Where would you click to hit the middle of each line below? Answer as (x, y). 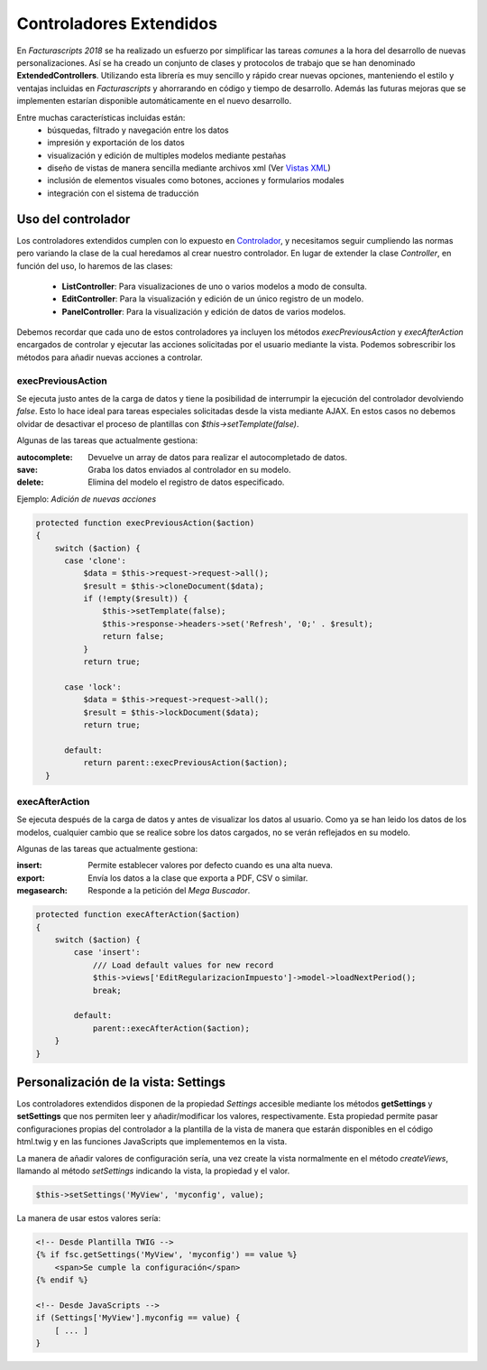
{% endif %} (62, 1280)
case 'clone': (95, 560)
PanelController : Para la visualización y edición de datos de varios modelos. (204, 311)
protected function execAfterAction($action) (138, 915)
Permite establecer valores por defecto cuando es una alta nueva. (211, 866)
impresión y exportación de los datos (116, 143)
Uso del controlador (74, 219)
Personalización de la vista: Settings (121, 1082)
